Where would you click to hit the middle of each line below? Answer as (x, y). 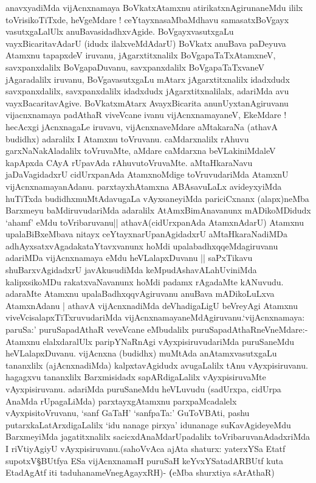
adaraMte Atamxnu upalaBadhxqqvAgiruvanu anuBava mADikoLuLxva (140, 294)
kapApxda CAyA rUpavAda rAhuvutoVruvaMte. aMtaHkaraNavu (129, 162)
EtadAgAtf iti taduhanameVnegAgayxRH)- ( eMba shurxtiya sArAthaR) (140, 472)
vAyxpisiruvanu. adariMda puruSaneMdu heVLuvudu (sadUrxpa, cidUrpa (143, 389)
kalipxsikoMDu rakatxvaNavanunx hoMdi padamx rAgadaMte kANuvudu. (145, 281)
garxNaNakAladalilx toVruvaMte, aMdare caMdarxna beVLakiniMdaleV (141, 151)
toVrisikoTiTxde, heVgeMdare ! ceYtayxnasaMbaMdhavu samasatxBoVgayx (147, 19)
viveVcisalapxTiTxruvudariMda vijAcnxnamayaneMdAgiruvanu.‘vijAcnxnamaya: (155, 317)
